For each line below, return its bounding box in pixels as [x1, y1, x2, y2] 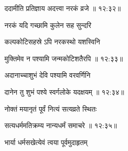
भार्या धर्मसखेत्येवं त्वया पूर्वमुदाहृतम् [4, 137, 88, 147]
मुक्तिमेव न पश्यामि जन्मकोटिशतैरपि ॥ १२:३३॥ [4, 53, 123, 63]
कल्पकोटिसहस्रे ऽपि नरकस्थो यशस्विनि [4, 36, 100, 47]
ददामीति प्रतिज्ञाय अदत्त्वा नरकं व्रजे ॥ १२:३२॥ [4, 3, 121, 13]
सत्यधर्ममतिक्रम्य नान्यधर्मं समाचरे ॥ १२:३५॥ [4, 120, 117, 131]
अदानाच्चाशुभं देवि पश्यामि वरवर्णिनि [4, 70, 91, 80]
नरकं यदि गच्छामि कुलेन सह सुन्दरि [4, 19, 91, 30]
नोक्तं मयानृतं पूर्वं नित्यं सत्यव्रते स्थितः [4, 103, 97, 114]
